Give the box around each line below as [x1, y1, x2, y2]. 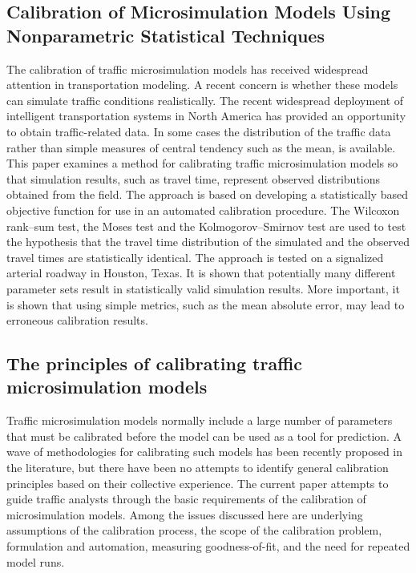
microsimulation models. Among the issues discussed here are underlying [6, 506, 363, 523]
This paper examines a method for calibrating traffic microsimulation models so [6, 155, 398, 171]
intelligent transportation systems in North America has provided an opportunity [6, 107, 406, 124]
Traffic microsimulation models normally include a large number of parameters [6, 412, 393, 429]
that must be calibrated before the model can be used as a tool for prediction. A [6, 427, 402, 444]
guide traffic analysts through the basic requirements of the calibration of [6, 490, 366, 507]
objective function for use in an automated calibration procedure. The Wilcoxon [6, 201, 400, 218]
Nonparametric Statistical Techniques [6, 22, 325, 47]
